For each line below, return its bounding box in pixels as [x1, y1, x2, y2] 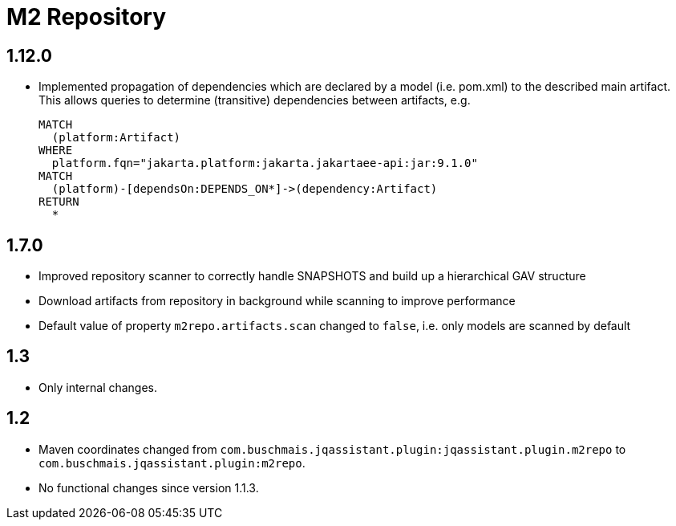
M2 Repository [6, 3, 167, 31]
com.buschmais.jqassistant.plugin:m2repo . [38, 455, 306, 470]
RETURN [38, 195, 79, 209]
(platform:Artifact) [51, 131, 181, 145]
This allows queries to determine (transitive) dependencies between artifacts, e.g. [38, 93, 471, 108]
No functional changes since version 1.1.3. [38, 480, 259, 495]
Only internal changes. [38, 380, 158, 394]
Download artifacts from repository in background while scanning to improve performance [38, 294, 516, 308]
